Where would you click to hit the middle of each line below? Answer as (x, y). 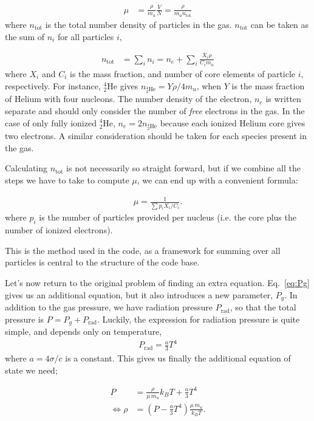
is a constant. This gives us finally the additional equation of (178, 358)
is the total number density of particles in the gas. (138, 25)
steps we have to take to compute (67, 180)
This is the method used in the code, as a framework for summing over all (143, 250)
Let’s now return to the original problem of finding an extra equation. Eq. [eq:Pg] (157, 283)
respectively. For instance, (53, 85)
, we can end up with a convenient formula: (217, 180)
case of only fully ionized (51, 122)
